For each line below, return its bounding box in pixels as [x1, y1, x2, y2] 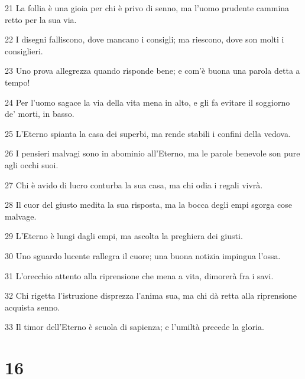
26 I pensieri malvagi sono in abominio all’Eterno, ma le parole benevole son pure [5, 147, 300, 159]
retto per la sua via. [5, 13, 77, 25]
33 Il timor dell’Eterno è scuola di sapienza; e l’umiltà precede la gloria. [5, 321, 264, 333]
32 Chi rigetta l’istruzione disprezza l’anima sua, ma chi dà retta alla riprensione [5, 289, 297, 302]
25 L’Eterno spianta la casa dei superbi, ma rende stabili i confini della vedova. [5, 127, 291, 139]
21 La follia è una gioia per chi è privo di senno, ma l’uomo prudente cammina [5, 2, 290, 14]
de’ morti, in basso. [5, 107, 74, 120]
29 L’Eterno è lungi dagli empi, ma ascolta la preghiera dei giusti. [5, 230, 243, 242]
